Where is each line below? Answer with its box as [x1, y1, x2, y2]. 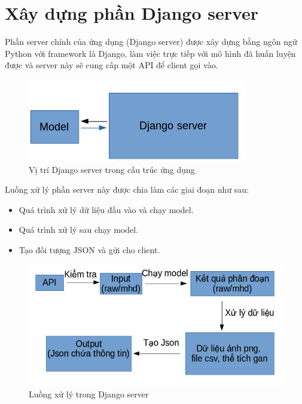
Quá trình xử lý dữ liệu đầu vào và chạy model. [19, 203, 194, 215]
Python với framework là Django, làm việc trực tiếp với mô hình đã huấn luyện [5, 47, 296, 59]
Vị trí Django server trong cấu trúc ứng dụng [29, 163, 195, 175]
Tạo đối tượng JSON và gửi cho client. [19, 243, 160, 256]
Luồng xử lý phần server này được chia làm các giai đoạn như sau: [5, 183, 249, 196]
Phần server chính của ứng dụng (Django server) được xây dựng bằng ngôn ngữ [5, 35, 297, 48]
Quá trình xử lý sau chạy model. [19, 223, 139, 236]
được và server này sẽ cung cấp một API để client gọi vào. [5, 59, 218, 71]
